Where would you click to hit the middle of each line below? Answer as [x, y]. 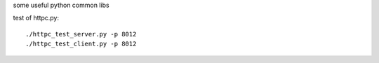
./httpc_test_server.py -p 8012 [81, 34]
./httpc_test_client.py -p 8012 [81, 44]
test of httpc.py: [36, 18]
